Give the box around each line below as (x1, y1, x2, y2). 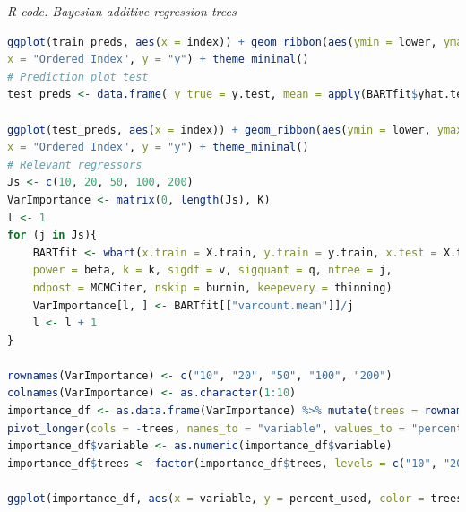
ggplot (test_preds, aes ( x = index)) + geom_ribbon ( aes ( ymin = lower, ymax (7, 123, 463, 136)
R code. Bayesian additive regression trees (7, 2, 237, 20)
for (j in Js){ (7, 229, 98, 242)
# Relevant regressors (7, 158, 142, 171)
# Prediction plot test (7, 70, 149, 83)
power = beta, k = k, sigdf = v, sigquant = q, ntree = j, (32, 264, 393, 277)
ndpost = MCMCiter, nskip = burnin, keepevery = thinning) (32, 281, 393, 294)
